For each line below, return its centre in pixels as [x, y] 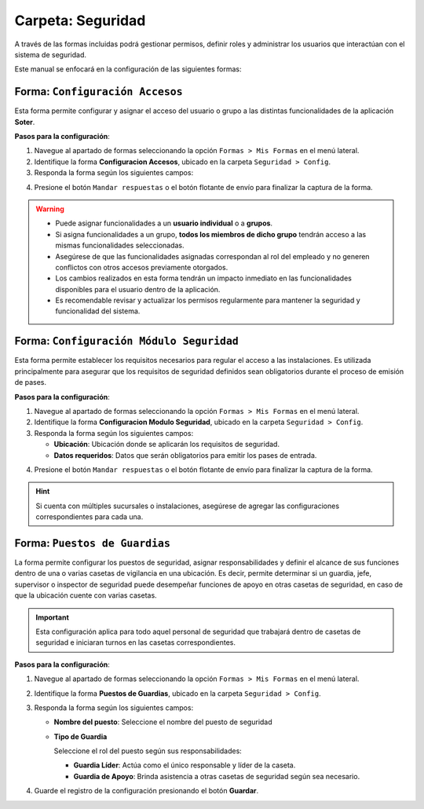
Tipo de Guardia [80, 736]
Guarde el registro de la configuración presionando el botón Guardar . [146, 791]
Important [53, 617]
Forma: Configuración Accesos [99, 92]
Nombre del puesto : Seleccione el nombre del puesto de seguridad [163, 722]
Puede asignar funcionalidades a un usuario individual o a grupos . [164, 223]
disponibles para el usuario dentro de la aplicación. [138, 289]
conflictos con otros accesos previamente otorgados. [142, 267]
